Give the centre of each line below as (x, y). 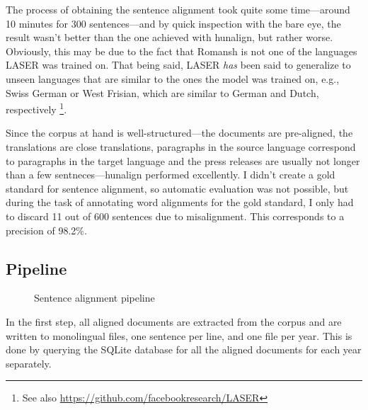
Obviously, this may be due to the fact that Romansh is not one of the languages (182, 51)
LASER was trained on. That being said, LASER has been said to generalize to (178, 65)
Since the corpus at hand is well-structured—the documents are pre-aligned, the (179, 133)
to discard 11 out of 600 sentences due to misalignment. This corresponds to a (175, 216)
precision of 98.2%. (46, 230)
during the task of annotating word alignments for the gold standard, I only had (180, 202)
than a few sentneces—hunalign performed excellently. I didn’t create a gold (171, 175)
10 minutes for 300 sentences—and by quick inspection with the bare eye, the (173, 23)
